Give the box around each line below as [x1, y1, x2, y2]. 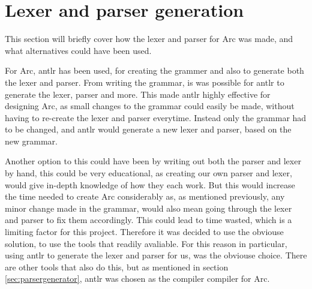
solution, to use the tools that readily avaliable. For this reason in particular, [5, 237, 287, 249]
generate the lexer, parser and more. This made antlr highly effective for [5, 88, 271, 100]
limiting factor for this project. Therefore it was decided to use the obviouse [5, 225, 284, 238]
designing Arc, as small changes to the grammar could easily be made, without [5, 100, 295, 112]
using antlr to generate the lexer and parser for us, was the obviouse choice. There [5, 249, 307, 261]
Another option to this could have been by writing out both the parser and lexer [5, 155, 301, 167]
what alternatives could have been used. [5, 44, 152, 56]
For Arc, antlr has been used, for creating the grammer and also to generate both [5, 64, 304, 77]
